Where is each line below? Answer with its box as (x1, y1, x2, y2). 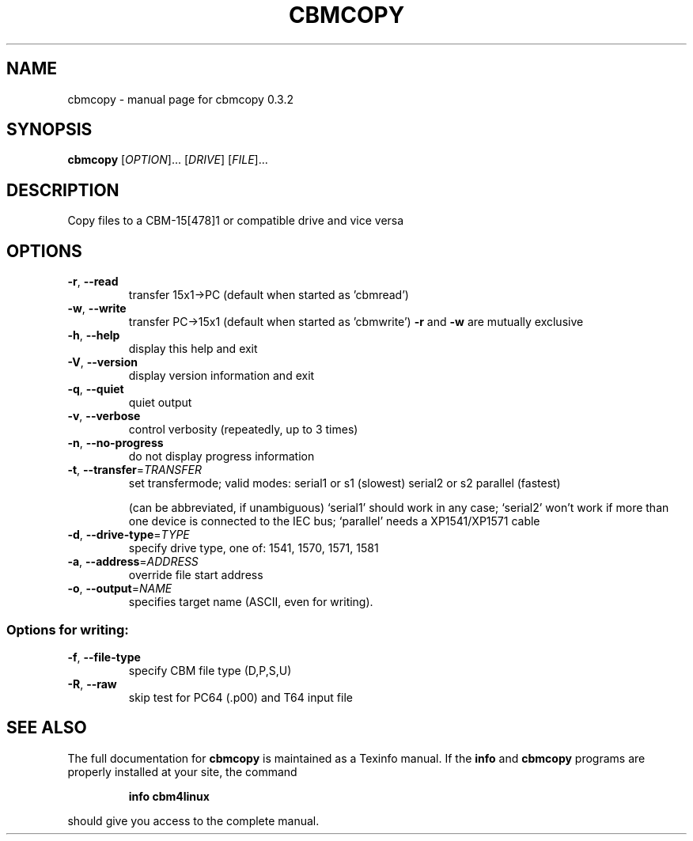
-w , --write (67, 301, 127, 316)
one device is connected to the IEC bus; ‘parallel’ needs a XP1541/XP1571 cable (128, 514, 540, 528)
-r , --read (67, 275, 119, 289)
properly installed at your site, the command (67, 764, 297, 778)
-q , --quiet (67, 382, 124, 396)
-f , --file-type (67, 650, 141, 664)
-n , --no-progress (67, 436, 164, 450)
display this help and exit (128, 342, 258, 356)
